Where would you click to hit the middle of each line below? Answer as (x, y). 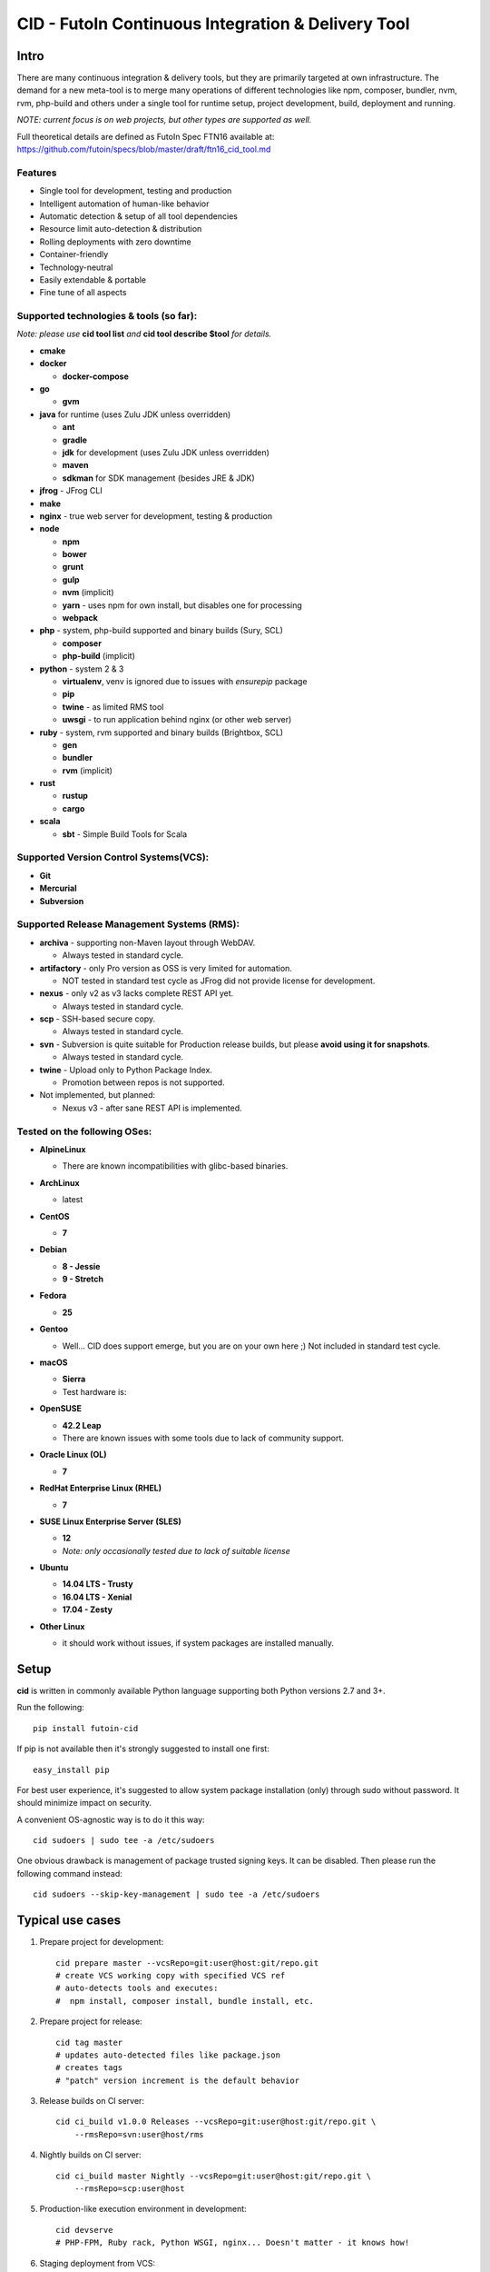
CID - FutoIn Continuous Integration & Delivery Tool (213, 24)
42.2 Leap (82, 1425)
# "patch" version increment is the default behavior (177, 2080)
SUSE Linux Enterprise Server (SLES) (110, 1521)
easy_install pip (71, 1769)
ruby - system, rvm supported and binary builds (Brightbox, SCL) (162, 732)
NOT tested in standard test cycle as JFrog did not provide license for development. (219, 981)
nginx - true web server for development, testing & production (156, 516)
